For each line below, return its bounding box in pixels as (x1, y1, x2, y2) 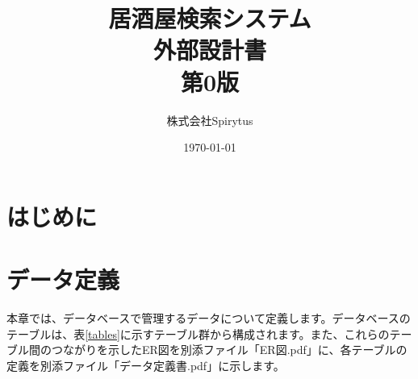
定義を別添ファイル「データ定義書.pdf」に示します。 (6, 356, 285, 373)
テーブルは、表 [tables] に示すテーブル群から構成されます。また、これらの (6, 325, 390, 342)
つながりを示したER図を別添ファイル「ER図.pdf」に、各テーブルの (51, 341, 408, 358)
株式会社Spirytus (166, 111, 253, 128)
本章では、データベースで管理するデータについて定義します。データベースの (6, 310, 411, 326)
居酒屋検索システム (108, 2, 311, 35)
